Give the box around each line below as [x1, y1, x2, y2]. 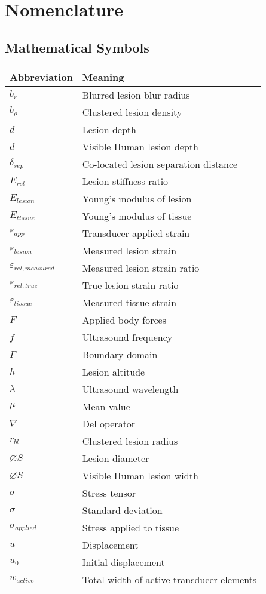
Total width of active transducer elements [82, 572, 257, 586]
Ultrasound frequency [82, 330, 173, 344]
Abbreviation [10, 69, 73, 84]
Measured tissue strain [82, 295, 177, 309]
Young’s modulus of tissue [82, 208, 192, 223]
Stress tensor [82, 485, 136, 500]
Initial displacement [82, 555, 165, 569]
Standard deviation [82, 503, 163, 517]
